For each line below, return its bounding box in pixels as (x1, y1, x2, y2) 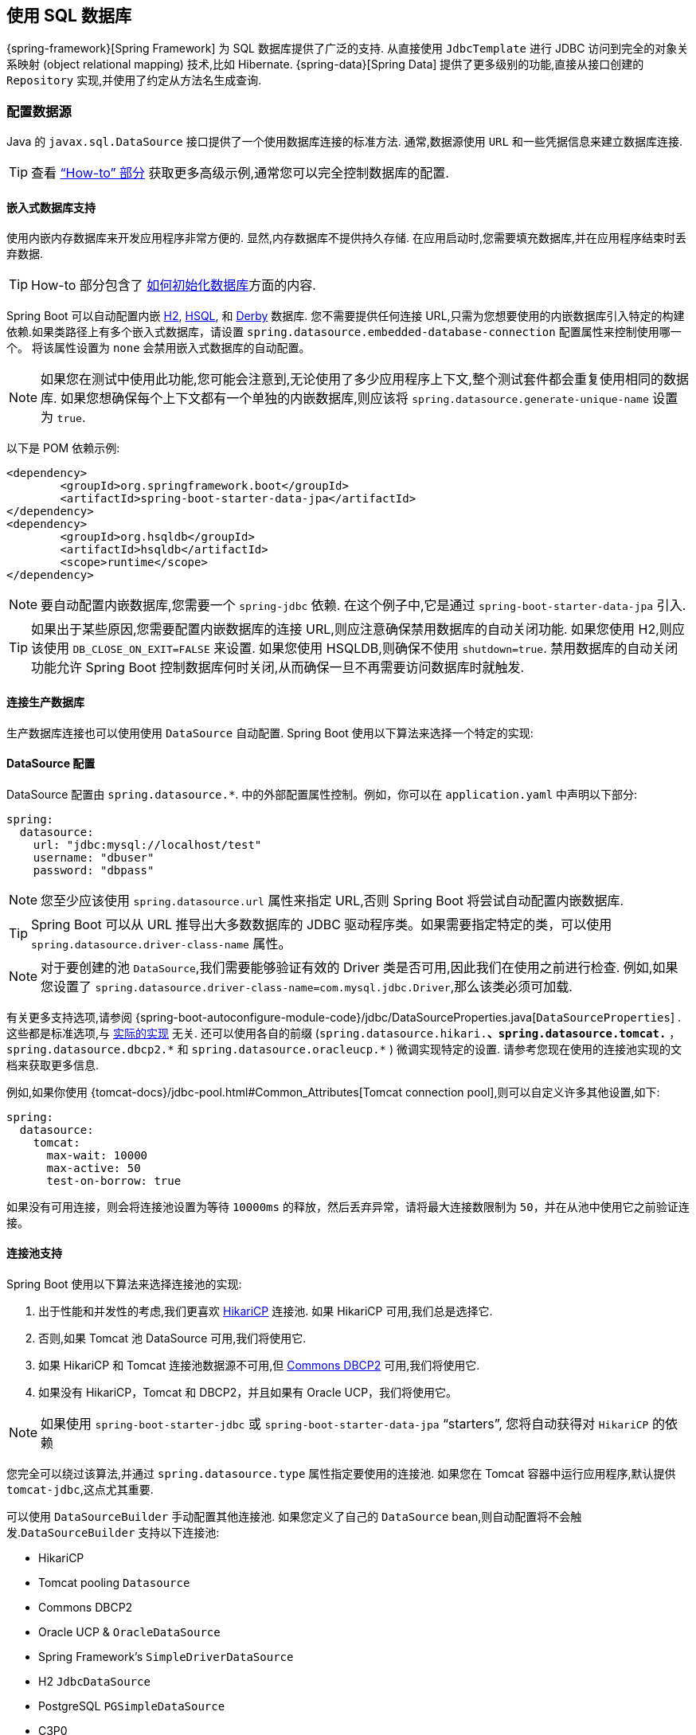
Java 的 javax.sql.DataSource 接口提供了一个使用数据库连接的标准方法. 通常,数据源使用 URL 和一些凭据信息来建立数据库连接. (6, 135, 682, 149)
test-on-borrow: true (46, 1174, 182, 1187)
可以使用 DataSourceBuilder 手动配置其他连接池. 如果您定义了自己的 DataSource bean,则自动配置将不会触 (6, 1510, 582, 1524)
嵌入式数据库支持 (6, 200, 96, 214)
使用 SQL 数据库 (6, 6, 131, 25)
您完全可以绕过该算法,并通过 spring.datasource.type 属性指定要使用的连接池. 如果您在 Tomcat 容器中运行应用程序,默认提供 (6, 1467, 676, 1481)
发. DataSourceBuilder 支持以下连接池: (6, 1526, 220, 1540)
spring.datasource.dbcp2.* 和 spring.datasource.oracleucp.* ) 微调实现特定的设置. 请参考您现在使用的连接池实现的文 (6, 1041, 682, 1056)
